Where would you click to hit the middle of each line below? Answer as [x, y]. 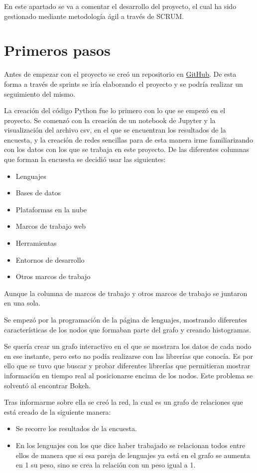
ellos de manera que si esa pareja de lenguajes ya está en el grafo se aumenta [133, 455]
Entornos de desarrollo [50, 259]
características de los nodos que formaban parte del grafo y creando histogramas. [128, 329]
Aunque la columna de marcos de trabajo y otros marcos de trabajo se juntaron [126, 293]
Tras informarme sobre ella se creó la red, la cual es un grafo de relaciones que [124, 402]
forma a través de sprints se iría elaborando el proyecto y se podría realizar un [124, 83]
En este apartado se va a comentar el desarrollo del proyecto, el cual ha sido [120, 6]
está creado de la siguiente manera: [58, 411]
